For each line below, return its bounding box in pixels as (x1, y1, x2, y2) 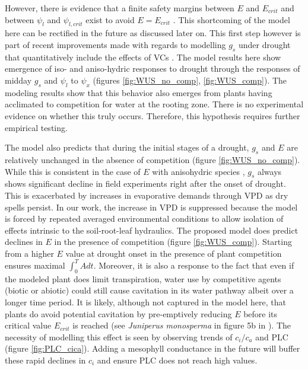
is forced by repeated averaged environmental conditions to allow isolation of (5, 212, 284, 225)
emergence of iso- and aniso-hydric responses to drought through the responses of (5, 62, 300, 75)
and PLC (255, 330, 288, 343)
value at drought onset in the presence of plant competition (65, 247, 282, 259)
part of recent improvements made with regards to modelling (5, 38, 226, 50)
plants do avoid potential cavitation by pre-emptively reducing (5, 307, 232, 320)
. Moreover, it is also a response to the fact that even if (93, 259, 294, 271)
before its (243, 307, 278, 320)
